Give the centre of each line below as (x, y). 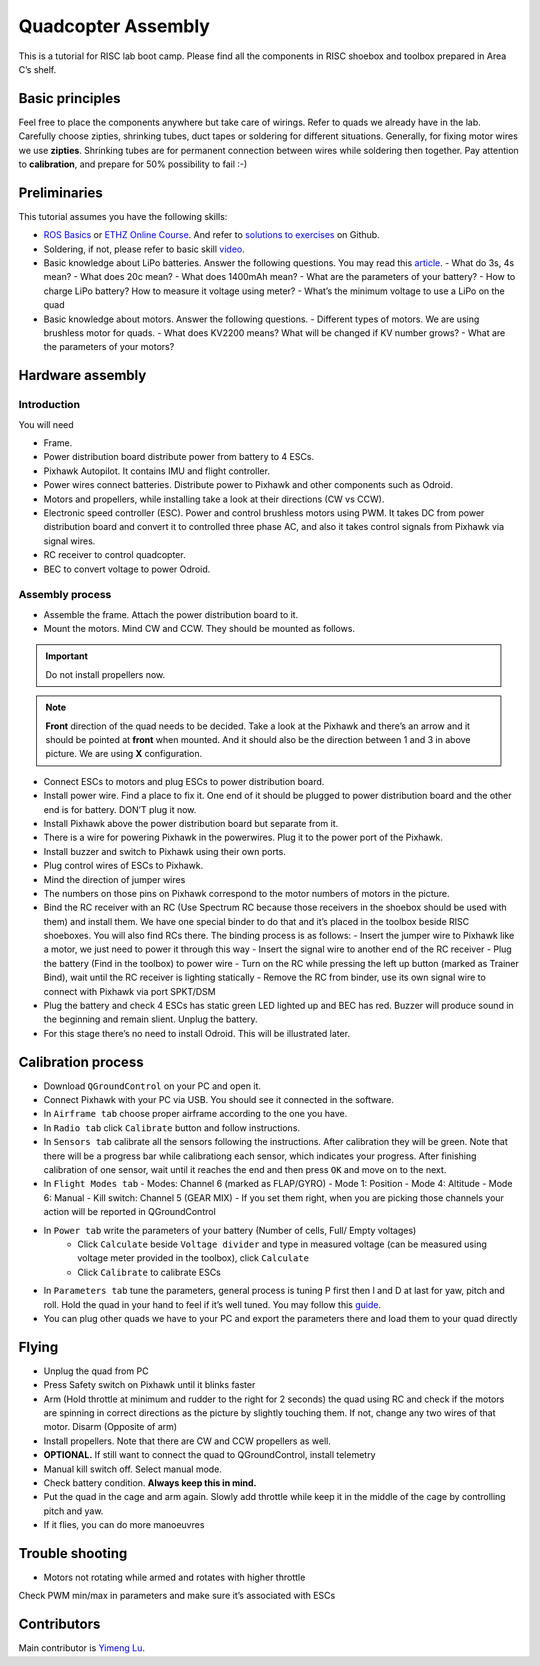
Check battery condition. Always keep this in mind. (150, 1482)
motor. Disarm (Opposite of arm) (110, 1427)
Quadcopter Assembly (114, 26)
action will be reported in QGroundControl (130, 1212)
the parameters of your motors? (109, 347)
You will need (46, 424)
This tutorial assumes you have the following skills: (123, 216)
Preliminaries (61, 192)
